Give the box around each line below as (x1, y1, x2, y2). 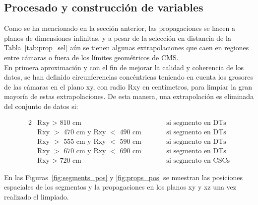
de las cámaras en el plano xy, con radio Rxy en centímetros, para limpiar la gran (4, 81, 252, 92)
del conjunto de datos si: (4, 101, 78, 111)
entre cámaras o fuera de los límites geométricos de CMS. (4, 52, 179, 62)
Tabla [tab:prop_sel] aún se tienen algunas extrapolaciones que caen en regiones (4, 42, 249, 53)
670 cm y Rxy (64, 147, 106, 155)
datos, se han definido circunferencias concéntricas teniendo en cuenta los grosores (4, 72, 253, 82)
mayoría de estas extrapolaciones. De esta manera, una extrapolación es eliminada (4, 91, 254, 102)
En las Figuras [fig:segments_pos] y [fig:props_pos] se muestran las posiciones (4, 172, 243, 182)
